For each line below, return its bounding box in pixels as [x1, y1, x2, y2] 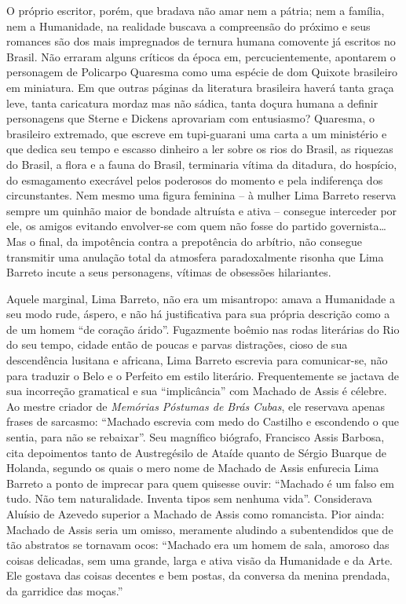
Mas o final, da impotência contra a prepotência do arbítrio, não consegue [6, 232, 362, 249]
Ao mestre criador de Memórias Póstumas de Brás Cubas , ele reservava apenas [6, 397, 386, 414]
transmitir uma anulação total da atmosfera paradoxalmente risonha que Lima [6, 248, 384, 265]
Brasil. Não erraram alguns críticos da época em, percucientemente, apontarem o [6, 48, 396, 64]
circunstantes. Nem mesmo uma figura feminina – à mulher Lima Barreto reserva [6, 187, 397, 203]
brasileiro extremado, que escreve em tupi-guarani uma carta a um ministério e [6, 125, 387, 141]
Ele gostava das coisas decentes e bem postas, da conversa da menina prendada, [6, 567, 390, 584]
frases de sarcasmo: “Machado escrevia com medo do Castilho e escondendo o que [6, 413, 399, 430]
